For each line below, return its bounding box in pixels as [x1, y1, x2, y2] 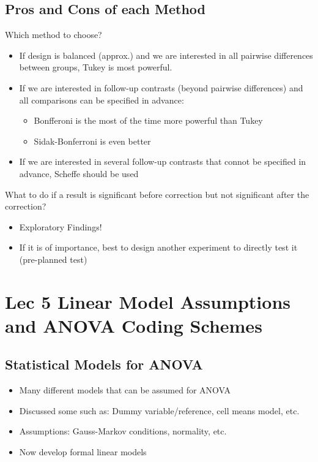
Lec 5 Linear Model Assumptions [5, 289, 290, 314]
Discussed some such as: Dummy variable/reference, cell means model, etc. [19, 404, 300, 417]
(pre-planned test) [19, 252, 87, 265]
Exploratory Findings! [19, 220, 102, 233]
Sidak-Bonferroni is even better [34, 134, 151, 147]
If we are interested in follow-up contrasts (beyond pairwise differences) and [19, 81, 303, 94]
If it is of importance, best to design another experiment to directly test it [19, 241, 298, 254]
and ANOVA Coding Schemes [5, 312, 262, 338]
